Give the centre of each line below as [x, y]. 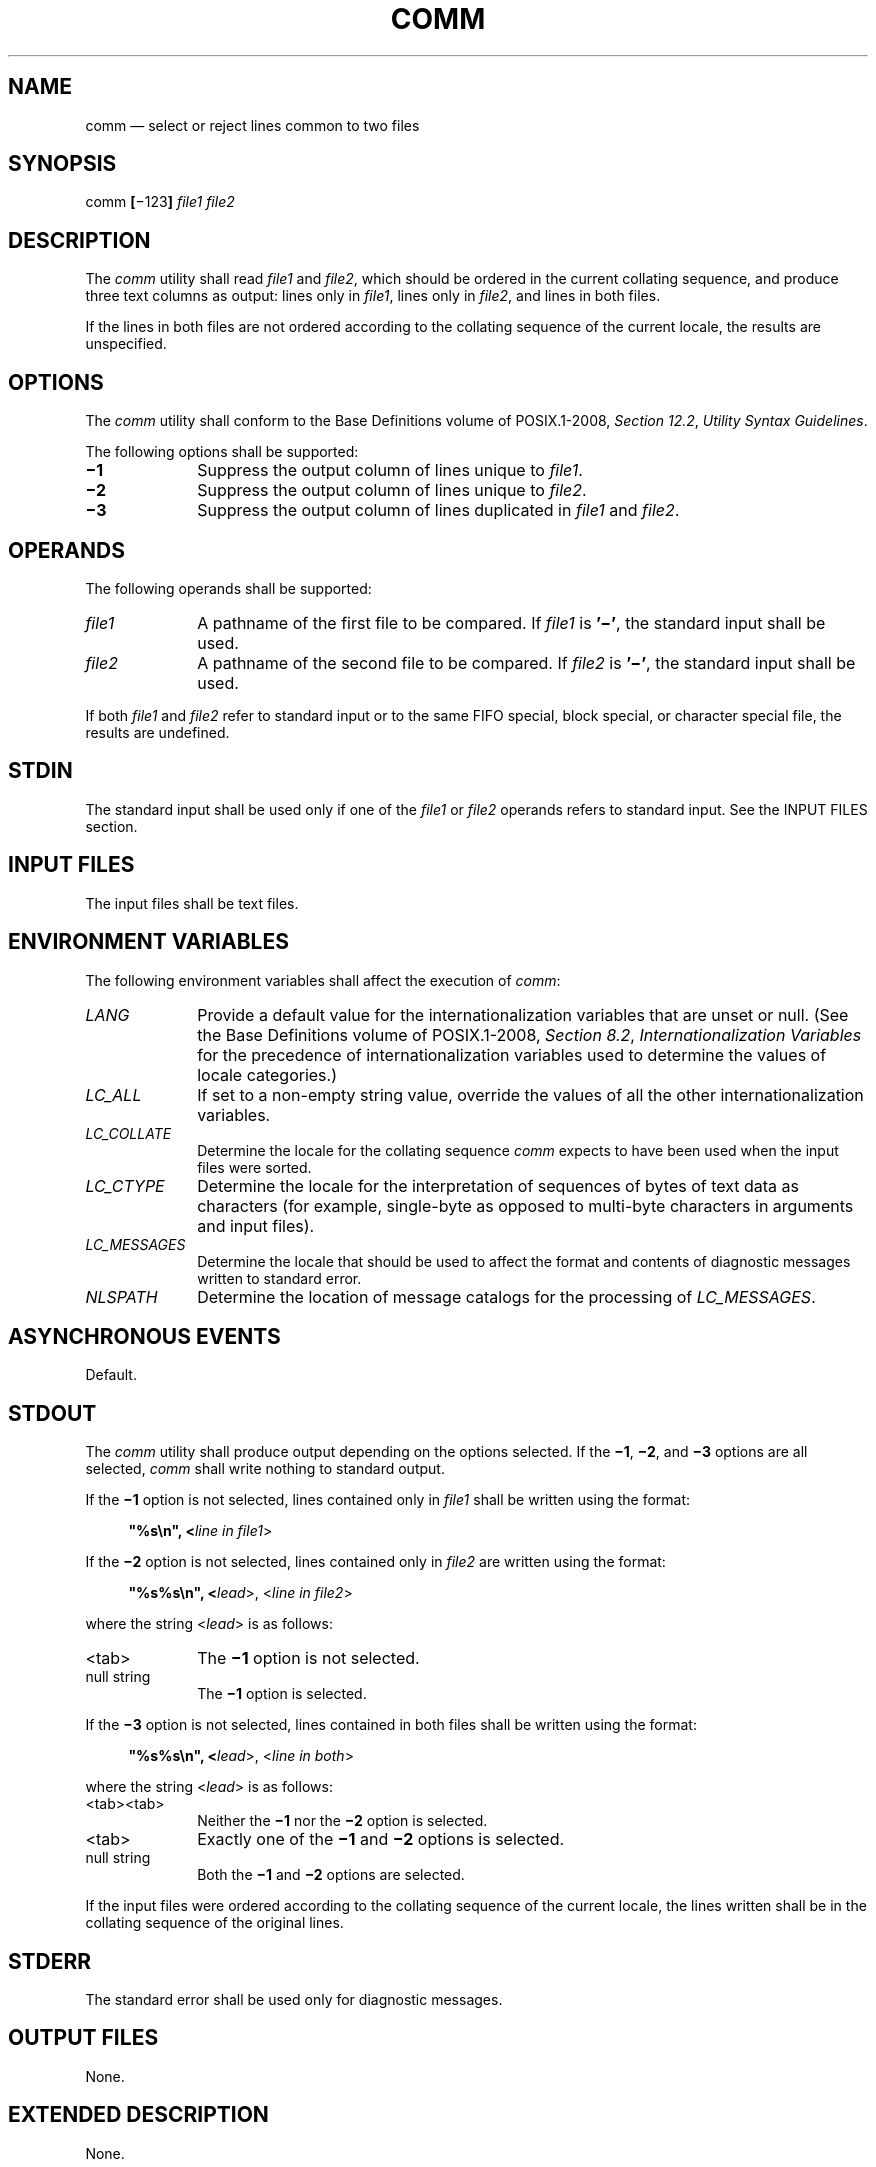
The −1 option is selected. [282, 1694]
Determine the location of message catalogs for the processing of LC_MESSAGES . [506, 1296]
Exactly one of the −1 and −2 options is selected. [381, 1839]
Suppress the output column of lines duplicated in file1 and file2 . [438, 510]
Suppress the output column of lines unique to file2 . [392, 490]
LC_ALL [113, 1094]
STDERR [50, 1961]
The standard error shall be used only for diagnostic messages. [294, 2000]
